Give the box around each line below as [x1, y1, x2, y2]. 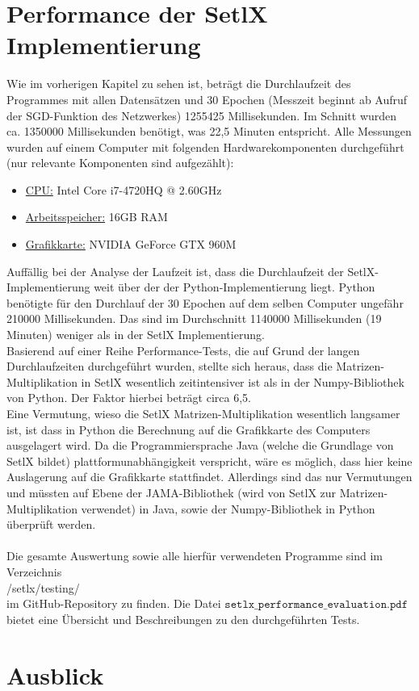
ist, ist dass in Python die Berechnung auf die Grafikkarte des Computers [6, 421, 371, 438]
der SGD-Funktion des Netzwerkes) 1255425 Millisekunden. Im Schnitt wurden [6, 107, 397, 124]
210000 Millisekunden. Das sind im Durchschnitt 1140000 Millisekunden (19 [6, 310, 382, 327]
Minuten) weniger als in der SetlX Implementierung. [6, 326, 265, 343]
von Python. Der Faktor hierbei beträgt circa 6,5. [6, 389, 251, 406]
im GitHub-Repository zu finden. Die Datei [6, 595, 221, 612]
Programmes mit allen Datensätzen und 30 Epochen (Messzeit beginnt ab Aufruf [6, 90, 408, 107]
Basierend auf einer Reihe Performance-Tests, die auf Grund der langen [6, 341, 360, 358]
